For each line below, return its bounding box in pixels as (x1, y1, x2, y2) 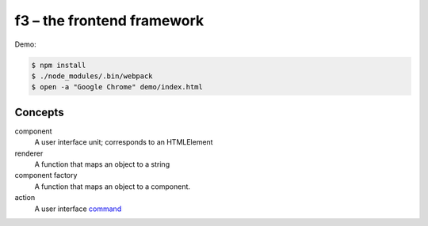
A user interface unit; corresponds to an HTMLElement (34, 137, 213, 147)
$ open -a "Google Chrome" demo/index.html (31, 83, 204, 92)
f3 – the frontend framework (14, 12, 204, 29)
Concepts (14, 105, 64, 119)
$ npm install (31, 60, 86, 70)
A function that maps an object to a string (34, 159, 170, 169)
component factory (14, 171, 78, 180)
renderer (14, 149, 44, 158)
